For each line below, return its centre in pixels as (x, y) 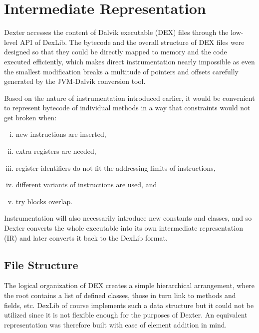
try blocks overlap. (44, 201)
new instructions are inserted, (61, 134)
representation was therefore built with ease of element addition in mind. (116, 324)
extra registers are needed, (56, 151)
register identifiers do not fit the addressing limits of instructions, (116, 167)
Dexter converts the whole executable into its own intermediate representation (124, 228)
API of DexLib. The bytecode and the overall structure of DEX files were (132, 42)
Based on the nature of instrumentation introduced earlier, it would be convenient (129, 98)
